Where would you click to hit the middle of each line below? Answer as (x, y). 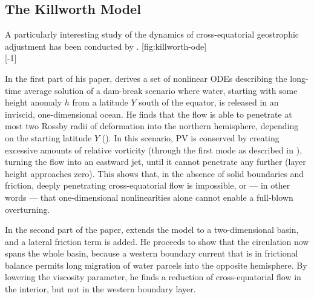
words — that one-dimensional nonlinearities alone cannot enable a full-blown (149, 197)
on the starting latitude (48, 137)
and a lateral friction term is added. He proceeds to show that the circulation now (157, 241)
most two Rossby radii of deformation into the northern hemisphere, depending (152, 126)
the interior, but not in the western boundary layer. (100, 289)
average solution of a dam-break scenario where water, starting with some (161, 90)
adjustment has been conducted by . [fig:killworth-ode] (106, 46)
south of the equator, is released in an (209, 102)
